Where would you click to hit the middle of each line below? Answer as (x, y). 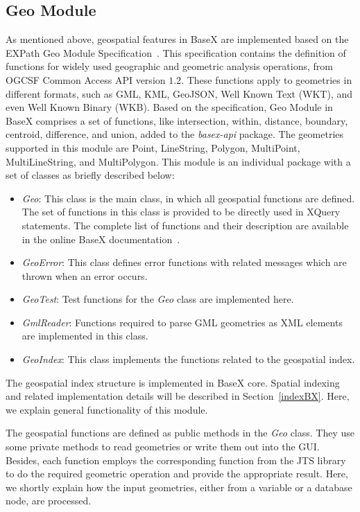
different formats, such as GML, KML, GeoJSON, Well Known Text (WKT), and (179, 93)
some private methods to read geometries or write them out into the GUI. (163, 447)
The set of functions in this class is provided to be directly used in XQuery (181, 212)
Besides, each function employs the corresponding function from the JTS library (176, 460)
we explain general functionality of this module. (107, 409)
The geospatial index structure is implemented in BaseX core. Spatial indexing (173, 382)
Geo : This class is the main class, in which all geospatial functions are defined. (188, 198)
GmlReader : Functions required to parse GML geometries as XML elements (182, 322)
